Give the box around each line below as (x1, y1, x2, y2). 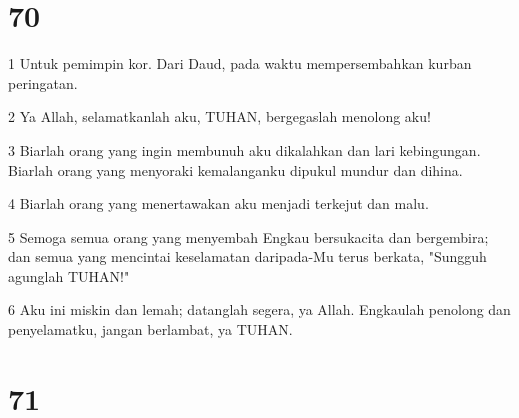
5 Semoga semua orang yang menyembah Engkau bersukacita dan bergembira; (8, 226, 489, 247)
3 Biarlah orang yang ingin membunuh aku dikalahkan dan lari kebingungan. (8, 139, 481, 160)
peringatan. (8, 72, 78, 93)
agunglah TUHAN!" (8, 265, 130, 286)
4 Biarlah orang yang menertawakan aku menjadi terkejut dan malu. (8, 193, 429, 214)
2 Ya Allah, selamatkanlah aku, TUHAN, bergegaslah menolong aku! (8, 106, 431, 127)
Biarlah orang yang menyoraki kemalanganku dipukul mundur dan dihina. (8, 159, 463, 180)
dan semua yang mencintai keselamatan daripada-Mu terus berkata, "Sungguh (8, 246, 487, 267)
